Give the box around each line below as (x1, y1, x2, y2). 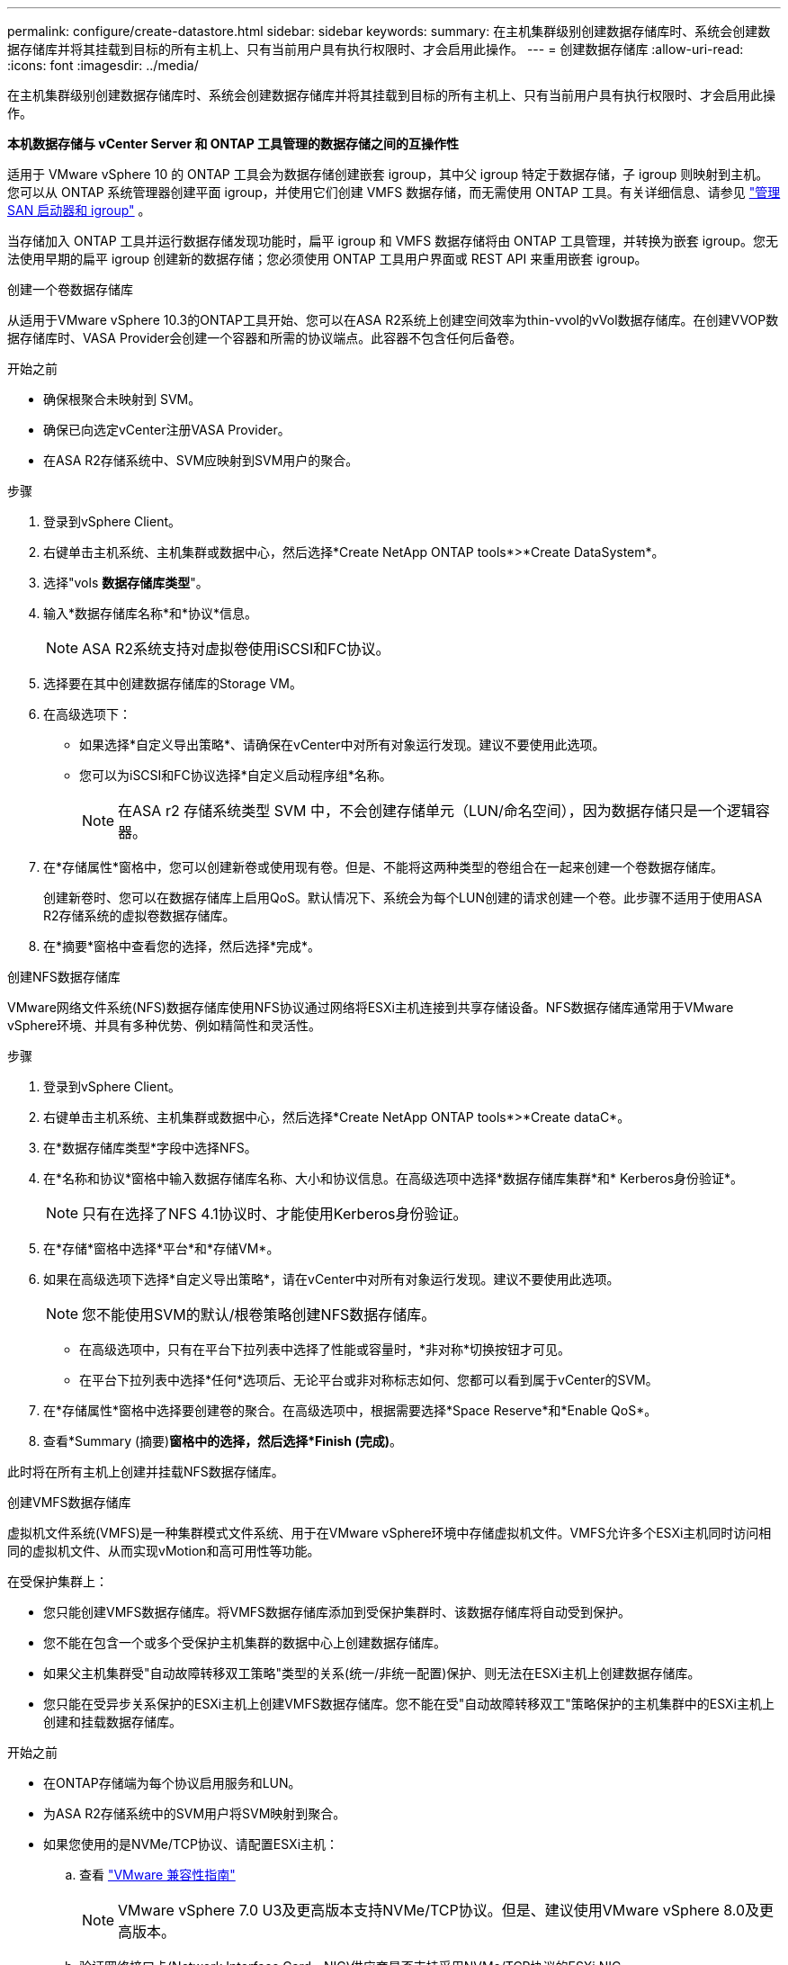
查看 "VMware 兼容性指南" (79, 1867, 236, 1882)
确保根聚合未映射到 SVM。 (43, 391, 201, 407)
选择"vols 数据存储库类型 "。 (43, 575, 209, 590)
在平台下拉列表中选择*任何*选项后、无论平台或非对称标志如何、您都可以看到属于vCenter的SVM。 (79, 1372, 658, 1387)
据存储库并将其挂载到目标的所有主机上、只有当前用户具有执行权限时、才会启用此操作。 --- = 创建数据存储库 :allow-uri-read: (7, 41, 744, 57)
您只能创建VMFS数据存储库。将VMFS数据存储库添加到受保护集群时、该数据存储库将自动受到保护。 (43, 1604, 631, 1620)
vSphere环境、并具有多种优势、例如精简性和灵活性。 (7, 1018, 322, 1033)
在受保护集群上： (7, 1574, 108, 1589)
